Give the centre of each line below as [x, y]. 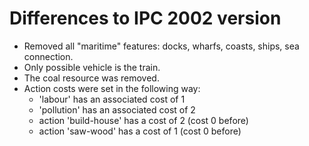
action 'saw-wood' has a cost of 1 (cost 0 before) [140, 131]
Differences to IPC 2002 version [145, 18]
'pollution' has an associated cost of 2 [117, 109]
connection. [48, 56]
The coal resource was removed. [91, 78]
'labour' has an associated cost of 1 [112, 99]
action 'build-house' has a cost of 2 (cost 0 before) [143, 120]
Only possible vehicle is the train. [92, 67]
